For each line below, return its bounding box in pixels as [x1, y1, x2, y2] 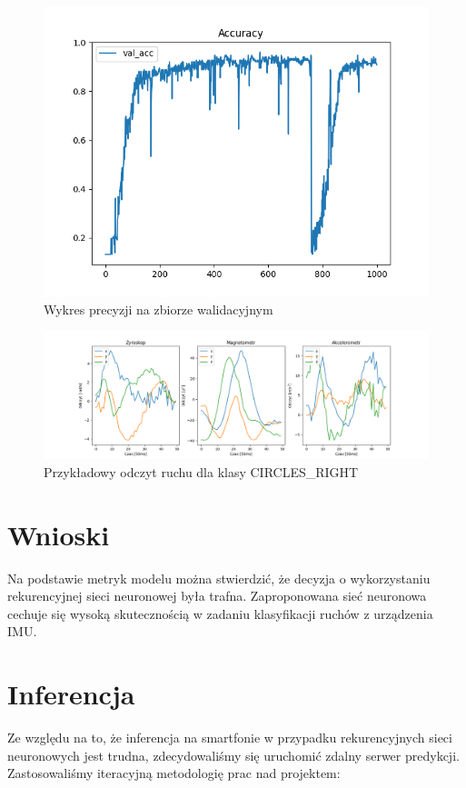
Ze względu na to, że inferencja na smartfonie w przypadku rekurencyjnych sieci [7, 728, 452, 747]
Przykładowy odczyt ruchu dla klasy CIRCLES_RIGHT [44, 462, 359, 481]
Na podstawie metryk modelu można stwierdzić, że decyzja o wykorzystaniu [7, 568, 431, 587]
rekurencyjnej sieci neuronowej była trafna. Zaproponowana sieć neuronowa [7, 586, 427, 605]
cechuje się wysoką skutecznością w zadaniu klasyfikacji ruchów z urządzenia [7, 603, 433, 623]
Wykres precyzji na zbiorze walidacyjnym [44, 299, 273, 318]
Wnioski [7, 515, 110, 553]
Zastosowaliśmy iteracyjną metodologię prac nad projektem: [7, 763, 341, 783]
